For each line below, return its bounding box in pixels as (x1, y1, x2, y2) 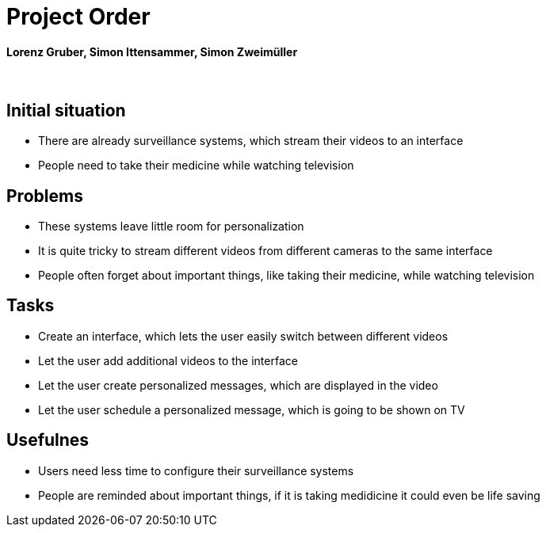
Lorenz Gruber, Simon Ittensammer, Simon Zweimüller (6, 44, 298, 59)
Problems (6, 185, 83, 206)
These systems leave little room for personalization (38, 219, 304, 234)
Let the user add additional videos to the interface (38, 353, 298, 367)
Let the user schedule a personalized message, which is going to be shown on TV (38, 402, 465, 417)
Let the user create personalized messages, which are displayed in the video (38, 378, 438, 392)
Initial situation (6, 100, 126, 120)
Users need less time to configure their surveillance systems (38, 463, 354, 478)
